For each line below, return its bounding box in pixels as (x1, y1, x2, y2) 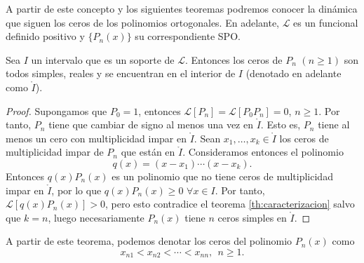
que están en (121, 144, 175, 159)
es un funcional (293, 15, 358, 29)
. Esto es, (260, 117, 301, 132)
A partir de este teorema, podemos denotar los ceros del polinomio (6, 234, 292, 248)
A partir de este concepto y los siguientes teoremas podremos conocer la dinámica (6, 1, 358, 15)
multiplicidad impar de (6, 144, 104, 159)
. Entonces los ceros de (184, 52, 283, 67)
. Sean (194, 130, 221, 145)
